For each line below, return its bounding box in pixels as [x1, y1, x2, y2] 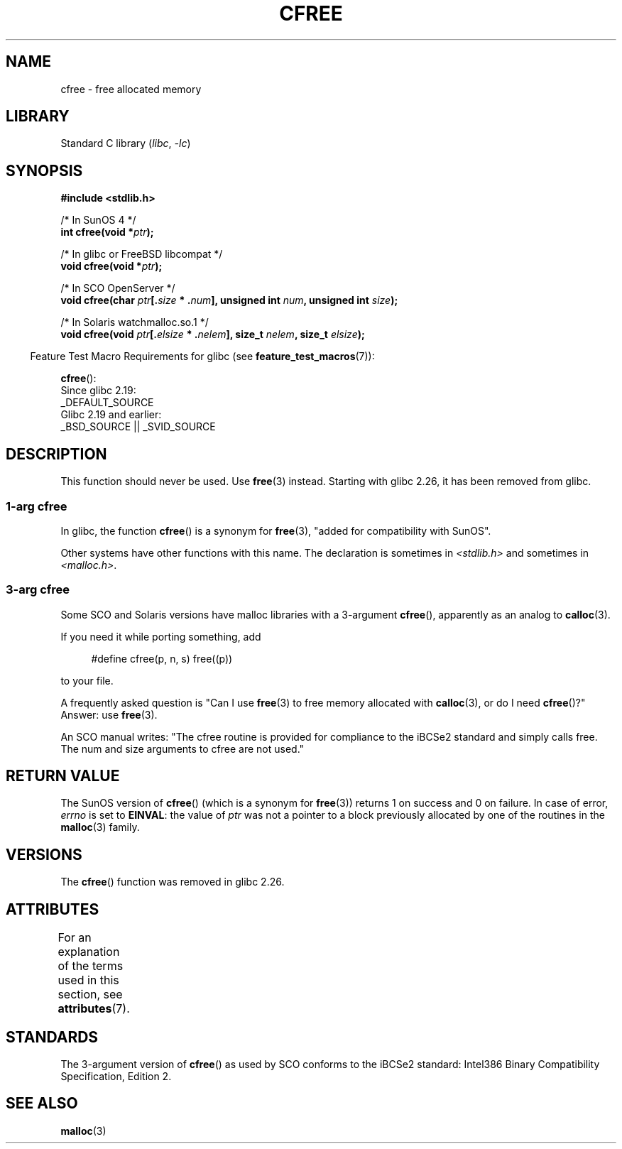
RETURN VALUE [6, 767, 120, 785]
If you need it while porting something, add [60, 630, 261, 643]
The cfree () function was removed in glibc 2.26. [60, 876, 285, 888]
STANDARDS [6, 1028, 99, 1046]
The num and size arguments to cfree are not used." [60, 742, 305, 755]
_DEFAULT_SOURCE [60, 396, 154, 409]
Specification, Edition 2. [60, 1070, 172, 1082]
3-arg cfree [6, 582, 70, 597]
